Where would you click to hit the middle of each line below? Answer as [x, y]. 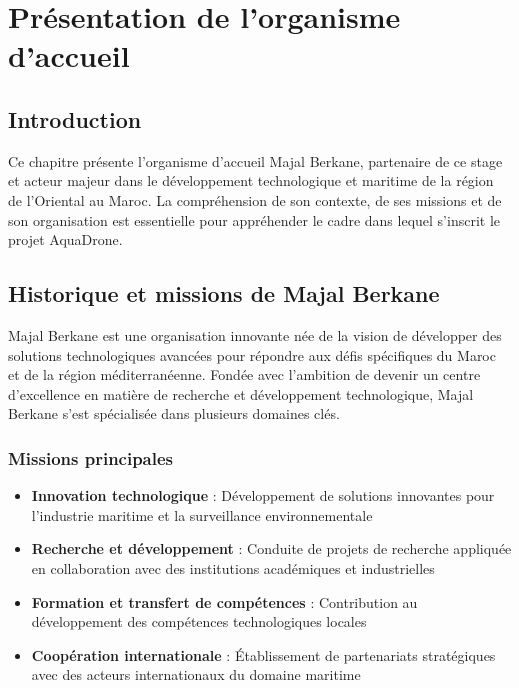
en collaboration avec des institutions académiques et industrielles [233, 567]
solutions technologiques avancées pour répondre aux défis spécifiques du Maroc [252, 354]
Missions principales [91, 457]
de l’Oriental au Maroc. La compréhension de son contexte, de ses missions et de [255, 199]
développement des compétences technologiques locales [199, 621]
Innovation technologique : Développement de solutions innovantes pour [263, 495]
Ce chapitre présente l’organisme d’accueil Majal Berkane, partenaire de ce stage [255, 160]
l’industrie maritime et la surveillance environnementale [202, 514]
